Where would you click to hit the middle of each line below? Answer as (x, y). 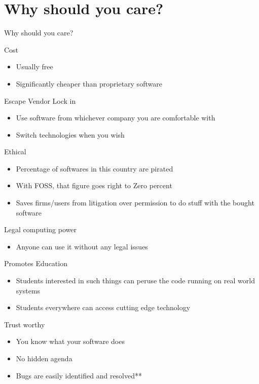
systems (28, 290)
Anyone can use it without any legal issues (82, 246)
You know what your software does (70, 341)
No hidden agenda (44, 358)
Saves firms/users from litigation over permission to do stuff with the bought (135, 203)
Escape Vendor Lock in (40, 100)
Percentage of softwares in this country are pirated (95, 168)
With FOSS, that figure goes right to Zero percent (94, 185)
